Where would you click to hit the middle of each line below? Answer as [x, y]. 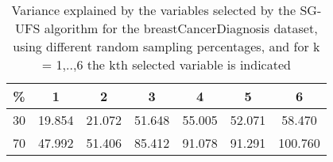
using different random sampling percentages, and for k [166, 46]
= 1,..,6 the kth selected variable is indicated [166, 64]
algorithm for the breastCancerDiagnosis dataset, [181, 28]
